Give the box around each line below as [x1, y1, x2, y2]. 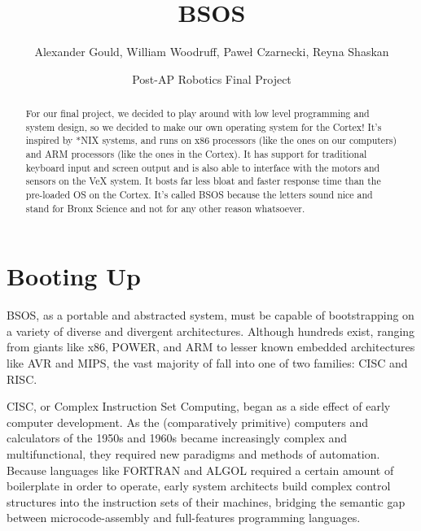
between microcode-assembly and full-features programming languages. [7, 509, 361, 526]
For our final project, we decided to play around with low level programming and [25, 107, 370, 120]
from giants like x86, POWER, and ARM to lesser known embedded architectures [7, 338, 415, 355]
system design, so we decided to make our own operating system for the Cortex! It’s [25, 120, 382, 133]
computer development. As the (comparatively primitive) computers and [7, 413, 369, 430]
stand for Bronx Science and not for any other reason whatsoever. [25, 201, 305, 215]
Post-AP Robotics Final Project [132, 70, 292, 87]
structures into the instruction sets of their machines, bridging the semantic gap [7, 493, 406, 510]
